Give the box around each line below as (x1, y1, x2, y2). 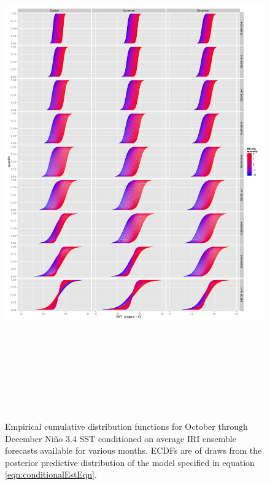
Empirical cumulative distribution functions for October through (5, 420, 248, 433)
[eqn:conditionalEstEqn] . (5, 468, 97, 481)
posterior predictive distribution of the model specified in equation (5, 456, 255, 468)
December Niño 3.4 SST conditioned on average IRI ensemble (5, 432, 236, 445)
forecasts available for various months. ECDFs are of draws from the (5, 444, 262, 457)
